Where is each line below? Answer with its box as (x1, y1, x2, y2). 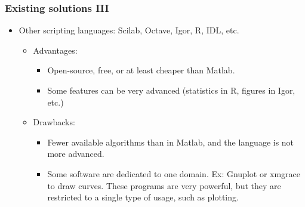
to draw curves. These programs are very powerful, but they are (47, 179, 281, 191)
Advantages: (33, 44, 78, 56)
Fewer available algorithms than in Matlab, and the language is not (47, 135, 294, 148)
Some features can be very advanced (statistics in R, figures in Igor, (47, 84, 295, 96)
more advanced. (47, 147, 104, 160)
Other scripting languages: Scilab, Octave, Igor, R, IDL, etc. (19, 24, 239, 36)
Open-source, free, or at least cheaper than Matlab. (47, 64, 235, 76)
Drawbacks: (33, 116, 75, 128)
